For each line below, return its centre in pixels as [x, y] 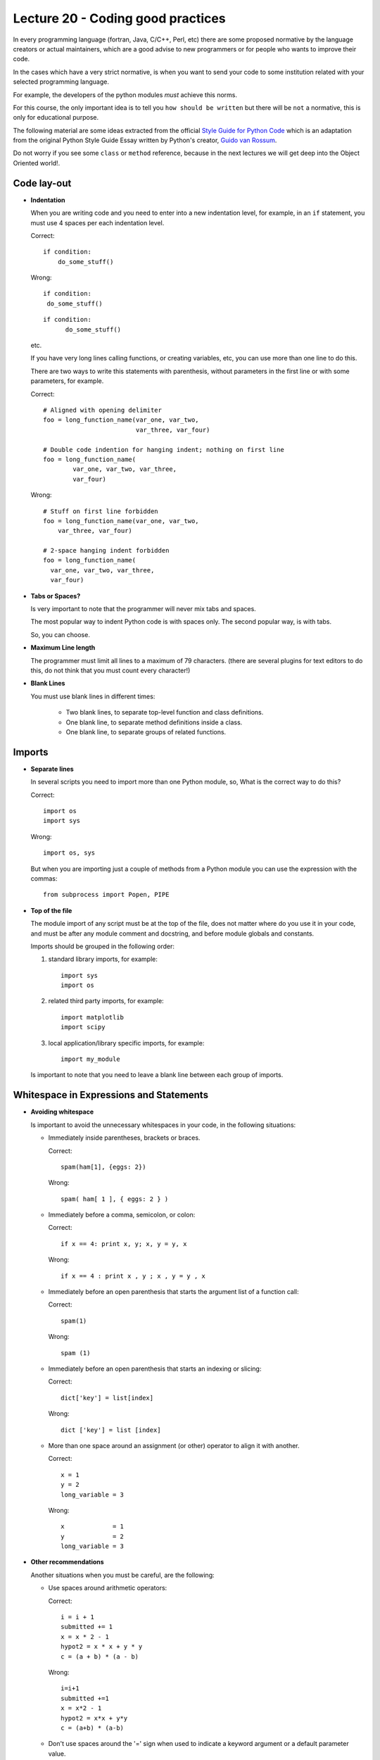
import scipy [83, 1027]
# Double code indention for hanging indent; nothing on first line [164, 450]
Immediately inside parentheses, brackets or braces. [124, 1138]
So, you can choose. [61, 634]
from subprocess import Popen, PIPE [106, 895]
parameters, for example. [67, 381]
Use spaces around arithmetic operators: [108, 1588]
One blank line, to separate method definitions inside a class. [154, 722]
